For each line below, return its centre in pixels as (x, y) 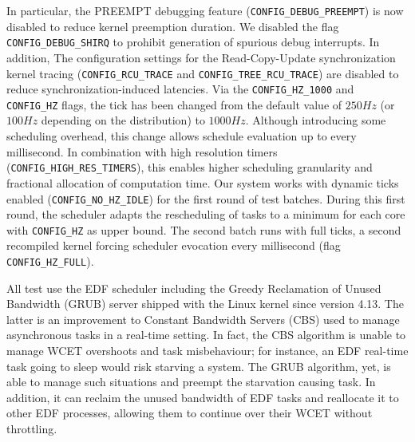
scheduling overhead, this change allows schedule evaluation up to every (182, 136)
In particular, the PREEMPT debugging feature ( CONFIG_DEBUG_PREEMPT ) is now (205, 10)
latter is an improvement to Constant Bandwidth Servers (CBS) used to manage (203, 319)
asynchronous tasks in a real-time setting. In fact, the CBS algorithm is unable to (206, 335)
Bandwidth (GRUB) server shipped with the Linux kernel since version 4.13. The (205, 304)
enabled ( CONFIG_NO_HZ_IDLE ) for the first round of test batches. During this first (206, 198)
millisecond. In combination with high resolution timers (142, 151)
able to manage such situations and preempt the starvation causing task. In (191, 382)
